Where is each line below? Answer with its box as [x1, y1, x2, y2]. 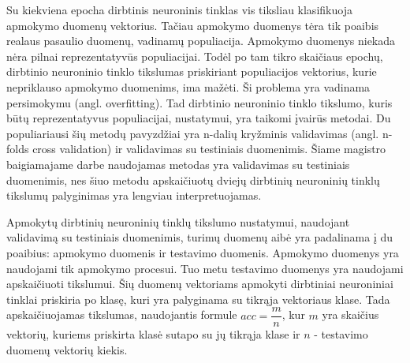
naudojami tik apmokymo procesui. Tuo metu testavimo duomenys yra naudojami [6, 260, 404, 276]
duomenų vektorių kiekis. [6, 341, 128, 357]
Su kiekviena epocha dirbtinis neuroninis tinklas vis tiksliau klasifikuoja [6, 2, 352, 17]
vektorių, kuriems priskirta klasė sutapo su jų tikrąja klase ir [6, 326, 300, 342]
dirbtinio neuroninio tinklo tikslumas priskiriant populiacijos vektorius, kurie [6, 63, 377, 80]
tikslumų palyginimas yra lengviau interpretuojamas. [6, 187, 262, 204]
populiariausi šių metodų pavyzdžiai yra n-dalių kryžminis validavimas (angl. [6, 125, 379, 141]
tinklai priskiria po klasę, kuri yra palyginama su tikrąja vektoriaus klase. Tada [6, 290, 390, 307]
